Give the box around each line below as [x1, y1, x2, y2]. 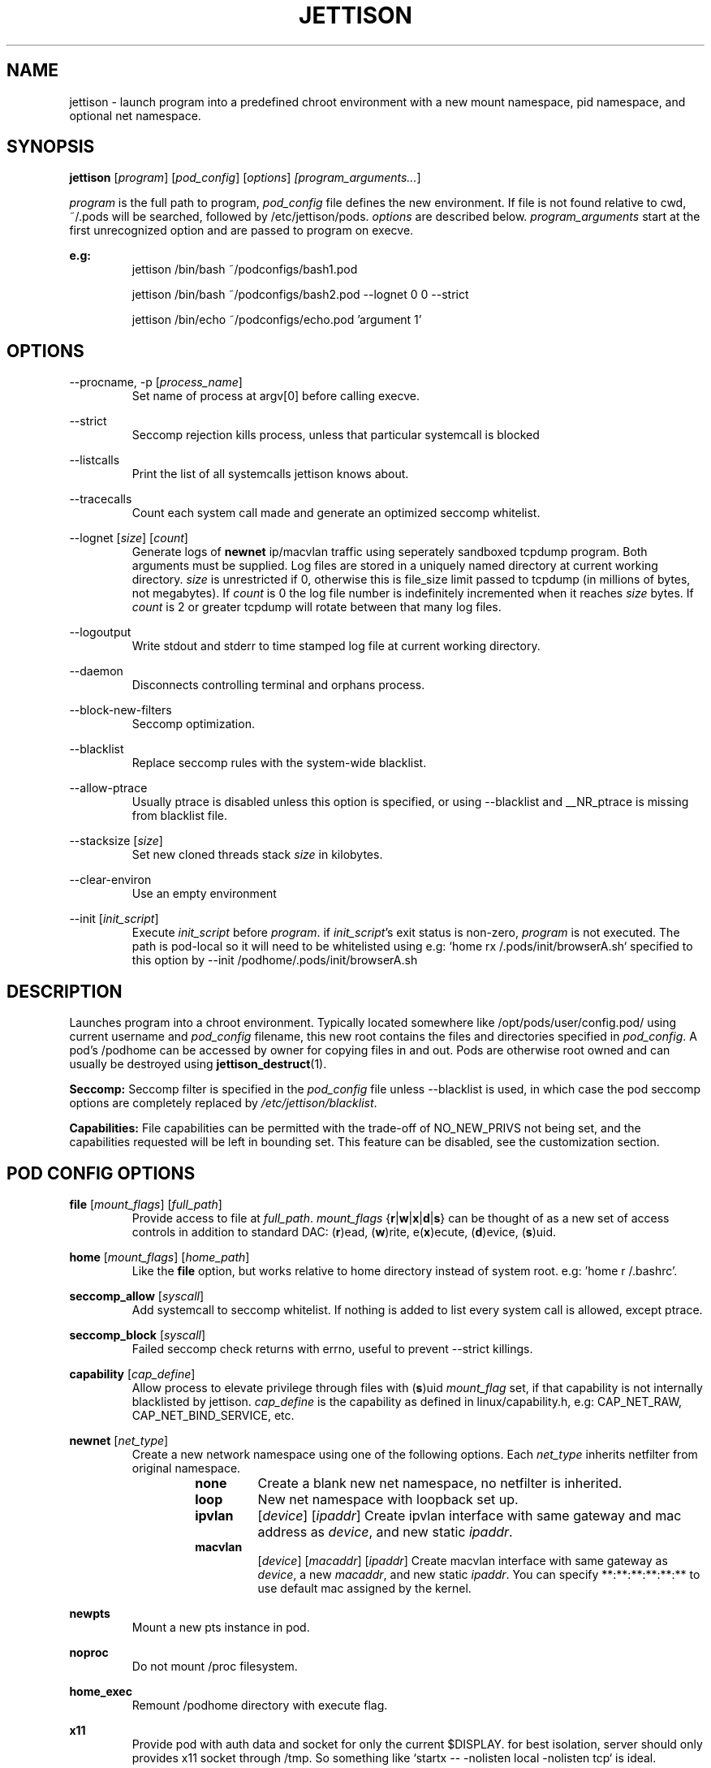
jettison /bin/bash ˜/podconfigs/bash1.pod [131, 262, 358, 277]
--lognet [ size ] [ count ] [69, 531, 188, 545]
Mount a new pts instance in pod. [131, 1619, 310, 1634]
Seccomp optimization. [131, 717, 255, 731]
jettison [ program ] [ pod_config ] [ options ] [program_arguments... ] [69, 170, 421, 185]
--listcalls [69, 453, 120, 468]
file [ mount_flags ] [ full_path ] [69, 1197, 222, 1211]
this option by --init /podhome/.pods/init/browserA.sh [131, 953, 418, 968]
